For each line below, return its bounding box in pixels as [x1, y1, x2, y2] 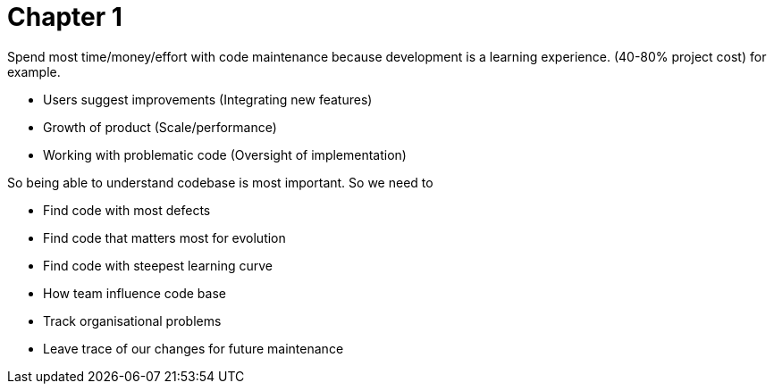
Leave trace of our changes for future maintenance [43, 340, 344, 356]
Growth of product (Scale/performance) [43, 119, 277, 135]
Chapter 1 [7, 2, 122, 32]
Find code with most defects [43, 202, 211, 218]
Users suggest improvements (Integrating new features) [43, 91, 373, 107]
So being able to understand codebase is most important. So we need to [7, 174, 433, 190]
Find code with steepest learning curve [43, 257, 273, 273]
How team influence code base [43, 285, 226, 301]
